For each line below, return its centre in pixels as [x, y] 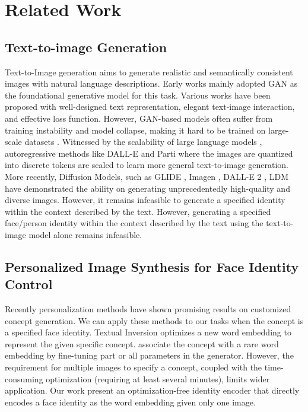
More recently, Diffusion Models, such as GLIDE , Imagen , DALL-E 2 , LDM [147, 176]
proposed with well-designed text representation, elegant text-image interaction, [150, 107]
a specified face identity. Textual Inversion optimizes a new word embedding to [148, 332]
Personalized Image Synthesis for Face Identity [152, 266]
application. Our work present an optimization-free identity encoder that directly [152, 390]
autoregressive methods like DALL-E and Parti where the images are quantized [149, 153]
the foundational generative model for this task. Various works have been [138, 95]
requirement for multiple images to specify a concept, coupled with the [134, 367]
